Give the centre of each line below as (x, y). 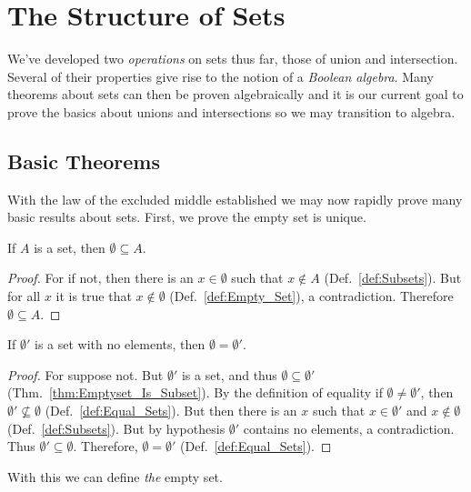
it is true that (94, 296)
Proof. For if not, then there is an (100, 278)
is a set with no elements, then (120, 344)
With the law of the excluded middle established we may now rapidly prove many (235, 199)
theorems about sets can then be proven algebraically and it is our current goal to (235, 94)
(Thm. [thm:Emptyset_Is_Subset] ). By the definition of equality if (195, 392)
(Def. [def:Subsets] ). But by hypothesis (116, 428)
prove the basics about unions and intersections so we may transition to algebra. (231, 111)
